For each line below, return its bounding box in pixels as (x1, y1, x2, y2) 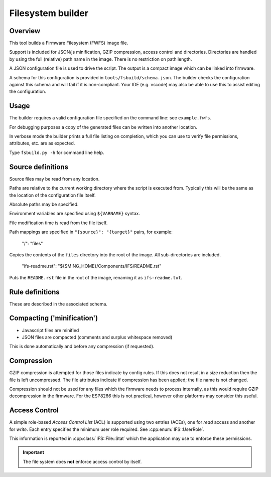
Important (23, 449, 45, 455)
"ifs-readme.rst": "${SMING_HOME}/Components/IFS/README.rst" (22, 263, 162, 269)
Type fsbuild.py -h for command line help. (9, 149, 104, 155)
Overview (9, 27, 41, 35)
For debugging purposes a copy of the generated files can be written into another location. (9, 124, 198, 130)
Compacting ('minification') (9, 314, 98, 323)
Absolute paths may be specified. (9, 201, 79, 207)
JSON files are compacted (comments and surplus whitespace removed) (22, 334, 173, 340)
